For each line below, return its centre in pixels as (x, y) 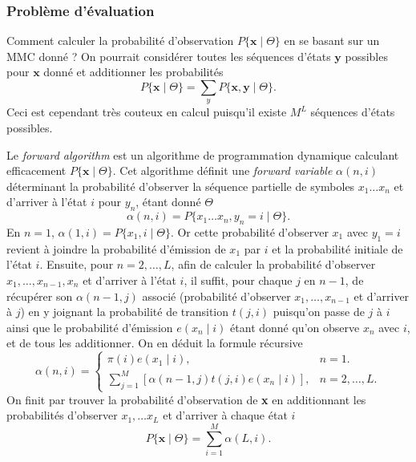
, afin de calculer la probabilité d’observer (273, 264)
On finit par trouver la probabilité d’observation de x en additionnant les (186, 399)
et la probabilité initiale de (337, 248)
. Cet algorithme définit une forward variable (222, 170)
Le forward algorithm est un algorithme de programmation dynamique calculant (203, 154)
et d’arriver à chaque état (225, 415)
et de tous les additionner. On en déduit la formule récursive (155, 343)
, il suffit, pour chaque (238, 280)
